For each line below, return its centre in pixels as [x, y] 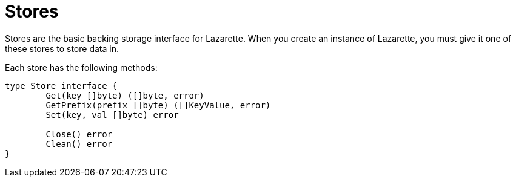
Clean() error [79, 144]
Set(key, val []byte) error [112, 115]
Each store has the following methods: [81, 67]
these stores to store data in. [62, 48]
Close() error [79, 134]
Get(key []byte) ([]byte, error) [125, 95]
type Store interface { [61, 86]
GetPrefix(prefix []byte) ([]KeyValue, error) [158, 105]
